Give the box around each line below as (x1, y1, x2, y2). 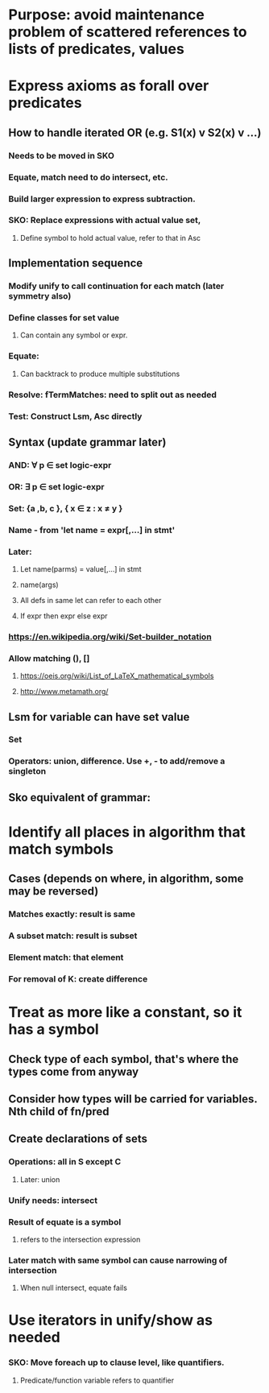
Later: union (19, 1174, 60, 1184)
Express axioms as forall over (8, 76, 209, 95)
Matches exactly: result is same (8, 908, 135, 920)
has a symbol (8, 1020, 99, 1039)
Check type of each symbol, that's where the (8, 1052, 239, 1066)
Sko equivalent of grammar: (8, 791, 151, 804)
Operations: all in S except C (8, 1156, 122, 1168)
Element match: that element (8, 952, 124, 963)
